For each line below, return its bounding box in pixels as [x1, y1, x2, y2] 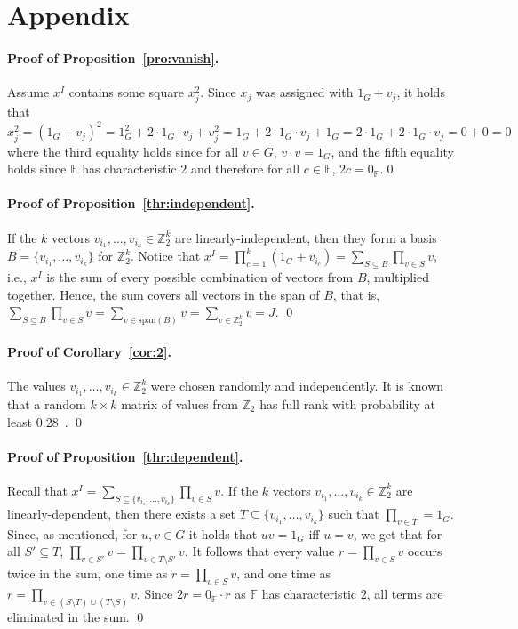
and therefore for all [190, 159, 300, 178]
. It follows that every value [184, 542, 335, 560]
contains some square [68, 83, 184, 101]
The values [7, 376, 66, 395]
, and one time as [236, 564, 331, 583]
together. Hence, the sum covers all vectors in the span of [7, 285, 320, 303]
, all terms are [366, 585, 443, 603]
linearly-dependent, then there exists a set [7, 504, 235, 523]
